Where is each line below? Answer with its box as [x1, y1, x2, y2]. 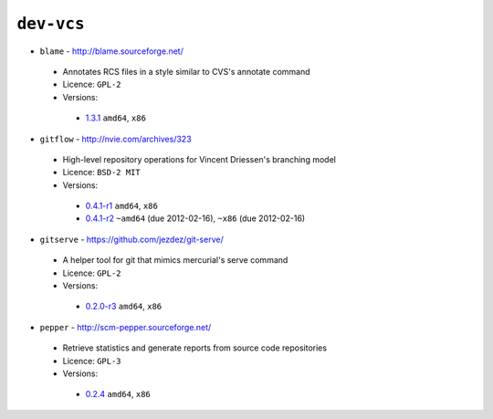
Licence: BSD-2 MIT [62, 167, 141, 178]
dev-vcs [16, 14, 86, 34]
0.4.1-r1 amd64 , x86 [85, 201, 159, 212]
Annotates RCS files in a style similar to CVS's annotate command [62, 66, 310, 77]
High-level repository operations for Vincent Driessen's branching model [62, 153, 337, 164]
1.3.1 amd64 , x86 [85, 112, 146, 123]
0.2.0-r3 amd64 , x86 [85, 301, 163, 312]
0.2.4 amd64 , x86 [85, 389, 151, 400]
